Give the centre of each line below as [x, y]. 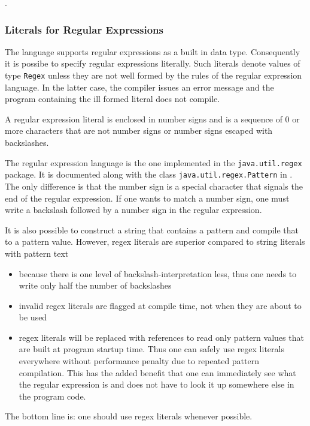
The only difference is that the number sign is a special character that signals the [154, 186]
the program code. [52, 396]
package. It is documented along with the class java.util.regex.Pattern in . [149, 174]
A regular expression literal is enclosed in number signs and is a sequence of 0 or [152, 118]
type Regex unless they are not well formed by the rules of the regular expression [154, 75]
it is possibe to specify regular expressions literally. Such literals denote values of [153, 63]
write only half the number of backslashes [95, 285]
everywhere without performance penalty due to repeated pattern [139, 361]
